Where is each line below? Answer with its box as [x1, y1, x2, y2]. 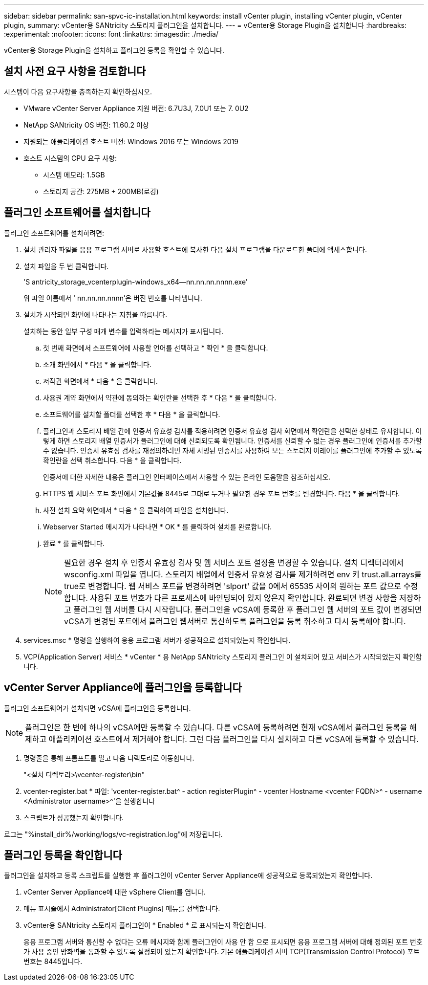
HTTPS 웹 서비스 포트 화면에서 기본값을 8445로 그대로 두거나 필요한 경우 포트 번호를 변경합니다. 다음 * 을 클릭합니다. [43, 489, 400, 498]
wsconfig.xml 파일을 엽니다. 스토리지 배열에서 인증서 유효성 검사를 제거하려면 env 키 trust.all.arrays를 [64, 569, 422, 579]
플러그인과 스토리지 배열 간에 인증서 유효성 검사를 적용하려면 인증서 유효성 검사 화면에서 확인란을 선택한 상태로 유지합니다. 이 [43, 426, 422, 435]
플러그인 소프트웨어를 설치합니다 [4, 206, 150, 219]
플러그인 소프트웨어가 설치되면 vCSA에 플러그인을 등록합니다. [4, 703, 191, 712]
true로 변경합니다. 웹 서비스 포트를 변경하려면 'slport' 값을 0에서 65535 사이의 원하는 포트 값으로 [64, 581, 402, 591]
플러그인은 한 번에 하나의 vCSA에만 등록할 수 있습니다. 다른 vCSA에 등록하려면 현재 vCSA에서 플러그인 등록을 [25, 722, 407, 732]
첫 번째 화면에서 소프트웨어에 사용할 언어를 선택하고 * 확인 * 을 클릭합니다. [43, 343, 268, 352]
